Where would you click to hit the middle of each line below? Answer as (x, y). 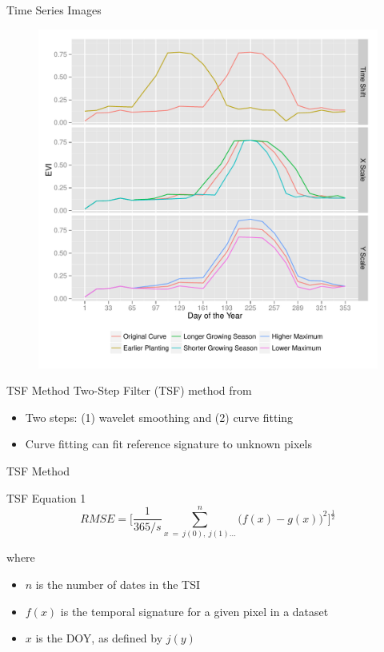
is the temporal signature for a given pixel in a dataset (194, 611)
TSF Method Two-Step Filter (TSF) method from (129, 390)
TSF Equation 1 (46, 497)
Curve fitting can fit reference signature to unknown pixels (168, 444)
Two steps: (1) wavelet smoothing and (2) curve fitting (159, 417)
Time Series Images (54, 10)
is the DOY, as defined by (99, 638)
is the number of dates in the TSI (118, 584)
